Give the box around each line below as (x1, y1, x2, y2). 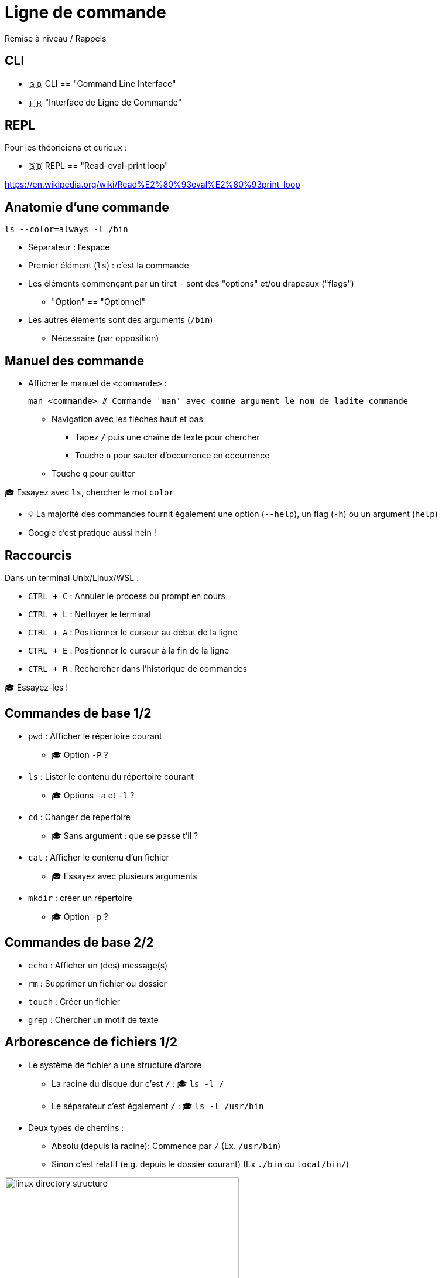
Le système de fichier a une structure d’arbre (28, 1059, 202, 1070)
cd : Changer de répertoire (28, 811, 131, 822)
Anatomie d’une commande (5, 199, 169, 215)
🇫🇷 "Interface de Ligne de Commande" (28, 97, 182, 107)
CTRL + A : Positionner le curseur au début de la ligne (28, 627, 238, 637)
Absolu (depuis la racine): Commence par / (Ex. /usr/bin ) (52, 1140, 281, 1151)
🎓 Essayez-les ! (5, 682, 68, 692)
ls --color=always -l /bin (5, 225, 128, 234)
